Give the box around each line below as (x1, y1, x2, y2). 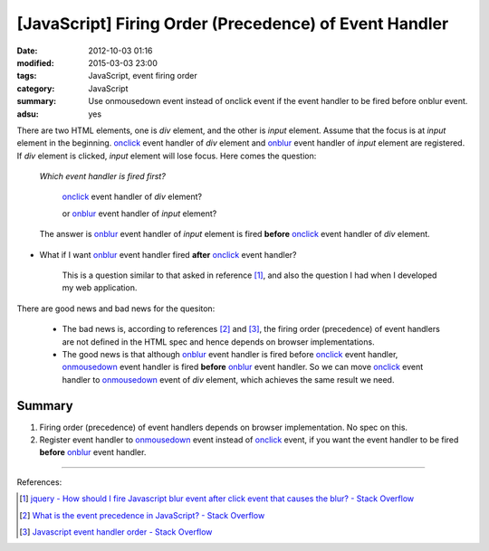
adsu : (16, 109, 40, 119)
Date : (16, 45, 38, 56)
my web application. (62, 282, 138, 293)
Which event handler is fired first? (39, 171, 167, 182)
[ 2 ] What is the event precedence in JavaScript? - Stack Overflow (19, 509, 265, 520)
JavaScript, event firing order (88, 71, 198, 81)
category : (16, 82, 55, 94)
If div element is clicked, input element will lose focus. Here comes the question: (16, 150, 317, 161)
